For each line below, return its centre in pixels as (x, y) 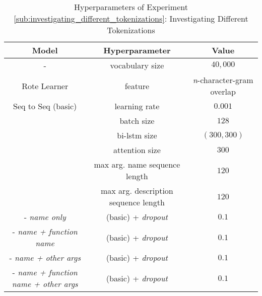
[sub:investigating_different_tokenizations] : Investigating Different (131, 18)
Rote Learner (45, 86)
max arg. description (137, 191)
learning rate (137, 106)
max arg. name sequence (137, 164)
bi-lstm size (137, 135)
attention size (137, 150)
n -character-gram (223, 80)
